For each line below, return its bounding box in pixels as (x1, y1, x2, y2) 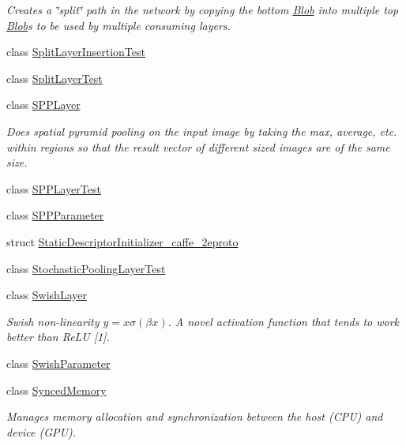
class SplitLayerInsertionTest (6, 43, 145, 60)
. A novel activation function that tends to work (167, 313, 400, 329)
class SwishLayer (6, 287, 87, 303)
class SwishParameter (6, 354, 111, 371)
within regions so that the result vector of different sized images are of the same (6, 138, 390, 155)
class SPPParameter (6, 207, 104, 223)
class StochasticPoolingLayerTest (6, 260, 166, 276)
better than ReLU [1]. (6, 328, 110, 345)
